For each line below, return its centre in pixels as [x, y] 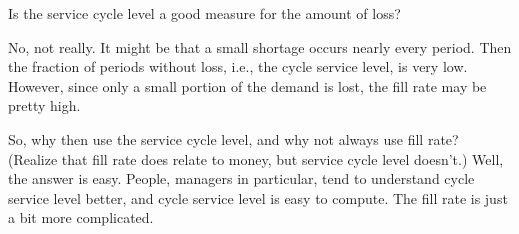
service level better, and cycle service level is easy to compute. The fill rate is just [258, 197]
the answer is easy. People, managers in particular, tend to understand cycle [241, 178]
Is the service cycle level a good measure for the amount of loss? [204, 13]
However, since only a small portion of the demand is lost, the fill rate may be [247, 85]
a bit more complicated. [81, 217]
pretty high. [44, 105]
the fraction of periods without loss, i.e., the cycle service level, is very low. [238, 66]
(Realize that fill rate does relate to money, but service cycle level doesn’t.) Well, [256, 158]
